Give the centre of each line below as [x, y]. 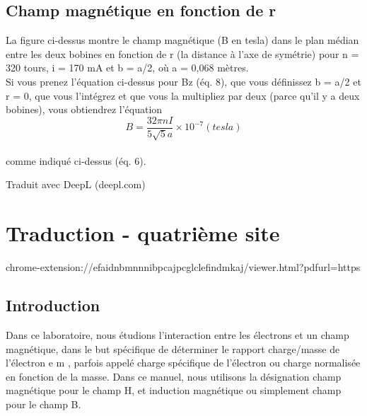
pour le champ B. [43, 404]
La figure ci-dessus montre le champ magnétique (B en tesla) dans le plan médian [182, 40]
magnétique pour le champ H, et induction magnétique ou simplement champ [174, 390]
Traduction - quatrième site [143, 233]
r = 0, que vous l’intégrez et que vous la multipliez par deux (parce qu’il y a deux [183, 95]
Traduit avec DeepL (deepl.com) [76, 184]
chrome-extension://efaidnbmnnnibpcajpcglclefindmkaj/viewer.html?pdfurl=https [183, 267]
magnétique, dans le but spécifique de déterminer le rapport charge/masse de [173, 348]
